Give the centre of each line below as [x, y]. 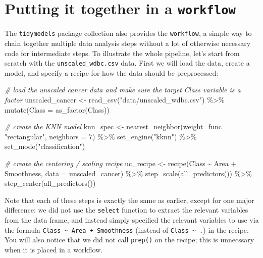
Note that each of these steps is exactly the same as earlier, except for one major [129, 200]
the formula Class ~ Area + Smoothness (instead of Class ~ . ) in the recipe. [127, 229]
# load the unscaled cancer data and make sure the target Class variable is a [123, 90]
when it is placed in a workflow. [54, 249]
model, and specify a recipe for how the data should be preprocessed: [112, 72]
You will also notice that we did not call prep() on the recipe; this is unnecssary [129, 240]
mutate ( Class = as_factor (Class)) [57, 109]
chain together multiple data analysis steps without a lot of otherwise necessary [128, 43]
